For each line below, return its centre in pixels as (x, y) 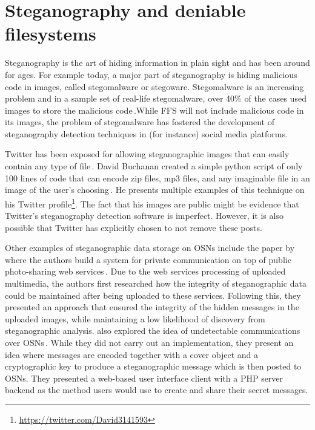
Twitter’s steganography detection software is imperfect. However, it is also (144, 216)
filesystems (51, 34)
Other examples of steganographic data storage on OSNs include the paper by (150, 248)
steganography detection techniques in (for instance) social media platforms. (146, 133)
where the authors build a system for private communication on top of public (148, 259)
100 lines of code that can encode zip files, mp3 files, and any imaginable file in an (157, 178)
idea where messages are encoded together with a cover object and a (131, 354)
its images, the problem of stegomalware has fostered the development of (140, 122)
